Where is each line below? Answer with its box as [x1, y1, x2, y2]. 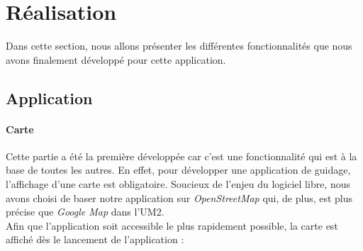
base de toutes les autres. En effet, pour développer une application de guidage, [6, 162, 351, 177]
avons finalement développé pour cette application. [6, 52, 226, 67]
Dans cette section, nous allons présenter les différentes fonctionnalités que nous [6, 38, 352, 53]
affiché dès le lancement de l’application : [6, 232, 184, 247]
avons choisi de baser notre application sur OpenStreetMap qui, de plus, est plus [6, 190, 353, 205]
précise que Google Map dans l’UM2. [6, 204, 164, 219]
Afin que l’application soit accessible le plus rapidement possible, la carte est [6, 218, 338, 233]
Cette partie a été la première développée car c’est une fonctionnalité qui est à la [6, 148, 357, 163]
